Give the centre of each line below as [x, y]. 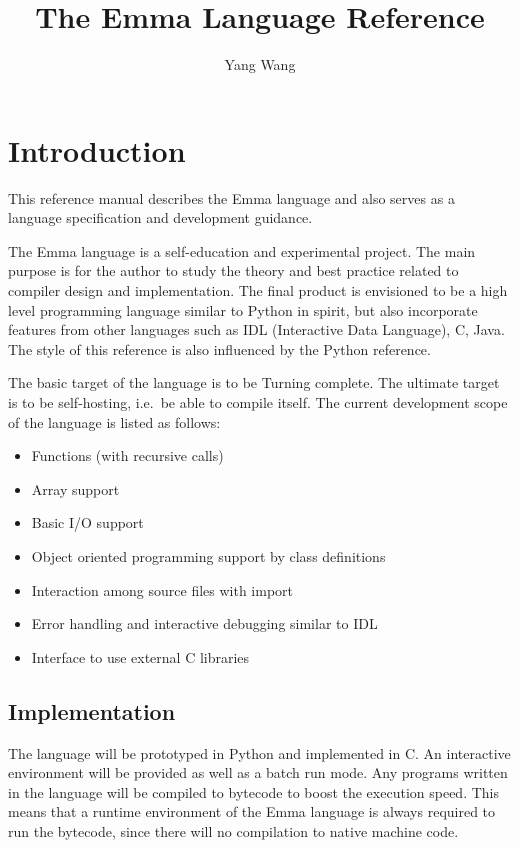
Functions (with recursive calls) [127, 455]
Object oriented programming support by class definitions [208, 555]
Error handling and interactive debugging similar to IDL [204, 623]
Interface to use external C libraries [140, 656]
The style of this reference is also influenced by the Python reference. [219, 348]
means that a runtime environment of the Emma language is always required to [252, 811]
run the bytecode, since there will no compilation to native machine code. [233, 830]
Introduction [97, 149]
